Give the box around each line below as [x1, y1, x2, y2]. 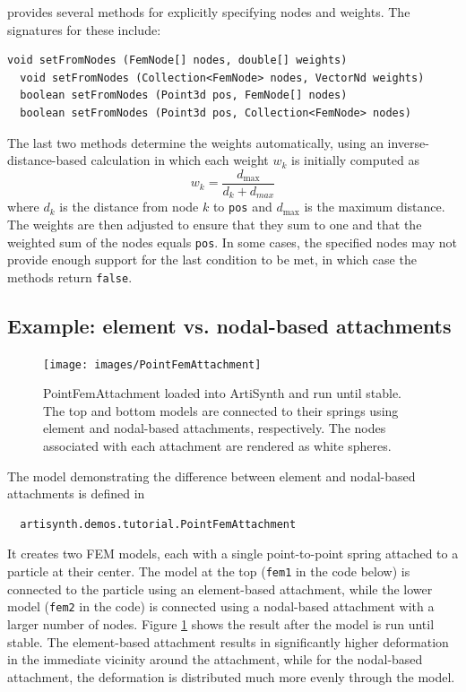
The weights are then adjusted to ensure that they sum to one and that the [7, 214, 422, 233]
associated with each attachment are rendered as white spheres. [43, 437, 392, 455]
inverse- [387, 133, 429, 151]
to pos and [212, 197, 272, 216]
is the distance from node [59, 197, 199, 216]
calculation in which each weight [91, 151, 269, 169]
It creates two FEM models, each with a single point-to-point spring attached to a [7, 544, 459, 563]
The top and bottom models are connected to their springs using [43, 401, 399, 420]
